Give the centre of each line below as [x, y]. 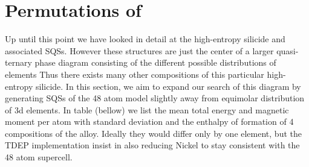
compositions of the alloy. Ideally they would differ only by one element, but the [153, 133]
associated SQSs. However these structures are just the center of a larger [139, 50]
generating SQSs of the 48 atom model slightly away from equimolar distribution [155, 98]
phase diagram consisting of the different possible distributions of [155, 62]
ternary [18, 62]
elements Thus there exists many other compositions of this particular [135, 74]
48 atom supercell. [39, 157]
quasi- [288, 50]
